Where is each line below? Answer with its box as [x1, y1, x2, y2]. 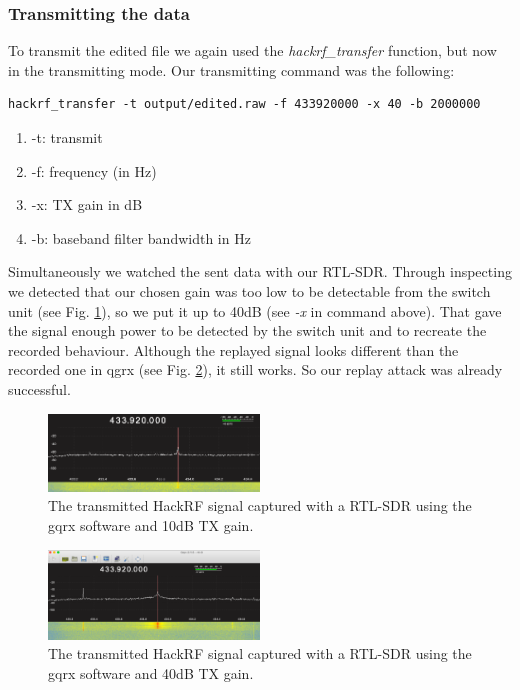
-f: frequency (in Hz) [31, 160, 157, 181]
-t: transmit [31, 127, 103, 147]
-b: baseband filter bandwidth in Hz [31, 227, 251, 248]
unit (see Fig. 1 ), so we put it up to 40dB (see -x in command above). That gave [8, 300, 502, 321]
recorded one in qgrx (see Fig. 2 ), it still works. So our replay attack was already [8, 359, 503, 380]
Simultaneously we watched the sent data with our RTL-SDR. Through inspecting [8, 261, 512, 282]
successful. [8, 378, 71, 399]
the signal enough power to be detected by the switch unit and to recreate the [8, 320, 487, 341]
